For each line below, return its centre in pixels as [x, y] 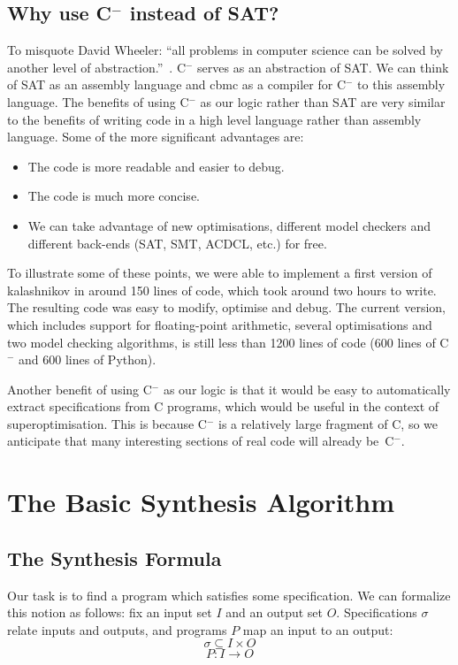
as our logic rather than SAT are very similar [323, 101]
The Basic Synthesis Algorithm [201, 502]
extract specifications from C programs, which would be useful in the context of [223, 406]
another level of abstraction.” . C [97, 67]
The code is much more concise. [114, 196]
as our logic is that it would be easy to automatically [307, 389]
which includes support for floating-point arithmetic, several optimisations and [220, 324]
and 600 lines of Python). [88, 359]
